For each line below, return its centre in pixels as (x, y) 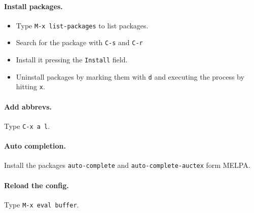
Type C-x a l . (27, 126)
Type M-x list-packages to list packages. (82, 25)
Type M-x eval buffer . (42, 204)
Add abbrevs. (28, 106)
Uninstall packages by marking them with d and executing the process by (130, 76)
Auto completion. (35, 146)
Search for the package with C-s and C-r (79, 42)
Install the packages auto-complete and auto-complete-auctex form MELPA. (127, 165)
